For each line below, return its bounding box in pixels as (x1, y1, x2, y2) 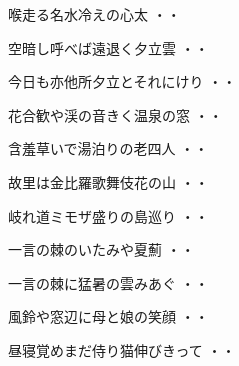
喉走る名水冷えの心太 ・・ (8, 4, 181, 24)
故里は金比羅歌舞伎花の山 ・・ (8, 171, 209, 192)
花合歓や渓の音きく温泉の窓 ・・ (8, 104, 223, 125)
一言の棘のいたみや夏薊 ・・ (8, 239, 195, 260)
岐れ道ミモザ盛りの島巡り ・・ (8, 205, 209, 226)
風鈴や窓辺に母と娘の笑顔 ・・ (8, 306, 209, 327)
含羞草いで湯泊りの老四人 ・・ (8, 138, 209, 159)
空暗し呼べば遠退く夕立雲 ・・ (8, 37, 209, 58)
